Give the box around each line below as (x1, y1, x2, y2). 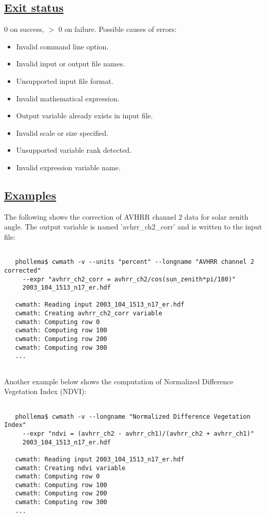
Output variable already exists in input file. (16, 110, 153, 121)
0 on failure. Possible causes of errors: (58, 24, 177, 34)
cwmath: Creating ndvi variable (15, 464, 126, 472)
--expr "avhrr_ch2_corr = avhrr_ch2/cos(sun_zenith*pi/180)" (22, 275, 236, 283)
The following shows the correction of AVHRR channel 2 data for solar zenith (4, 211, 249, 222)
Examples (4, 187, 56, 203)
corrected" (4, 266, 41, 274)
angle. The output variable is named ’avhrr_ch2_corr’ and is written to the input (4, 221, 262, 232)
